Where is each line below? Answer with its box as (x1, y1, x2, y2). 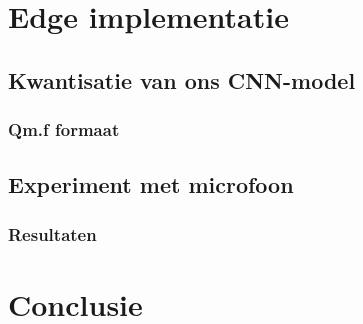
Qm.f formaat (8, 117, 120, 142)
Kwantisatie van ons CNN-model (8, 64, 356, 95)
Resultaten (8, 221, 97, 246)
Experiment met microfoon (8, 169, 294, 200)
